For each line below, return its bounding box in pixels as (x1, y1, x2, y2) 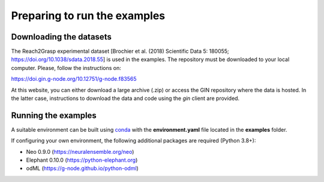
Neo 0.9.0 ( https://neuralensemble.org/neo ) (26, 148, 134, 155)
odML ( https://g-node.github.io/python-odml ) (26, 165, 139, 172)
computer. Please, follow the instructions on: (11, 64, 121, 71)
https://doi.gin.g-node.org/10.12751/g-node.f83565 (11, 75, 137, 83)
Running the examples (11, 110, 97, 120)
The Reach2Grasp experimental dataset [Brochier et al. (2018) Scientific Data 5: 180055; (11, 48, 229, 55)
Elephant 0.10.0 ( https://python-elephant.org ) (26, 156, 138, 164)
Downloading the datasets (11, 32, 112, 42)
